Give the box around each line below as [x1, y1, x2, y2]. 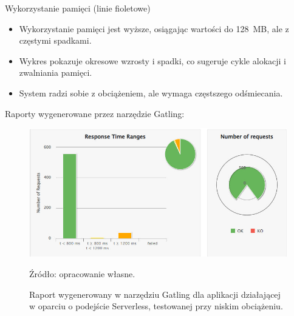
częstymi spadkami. [19, 34, 92, 47]
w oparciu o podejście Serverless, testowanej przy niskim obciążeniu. [29, 300, 283, 312]
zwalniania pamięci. [19, 66, 92, 79]
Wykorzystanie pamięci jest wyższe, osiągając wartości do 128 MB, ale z [19, 22, 289, 35]
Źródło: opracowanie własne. [29, 267, 135, 280]
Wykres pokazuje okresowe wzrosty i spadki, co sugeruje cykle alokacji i [19, 54, 286, 67]
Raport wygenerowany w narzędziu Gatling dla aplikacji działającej [29, 287, 281, 300]
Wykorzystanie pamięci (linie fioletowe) [5, 2, 151, 14]
